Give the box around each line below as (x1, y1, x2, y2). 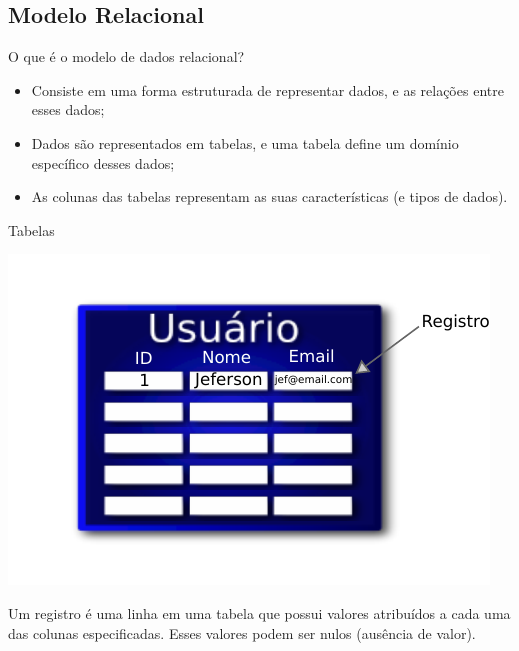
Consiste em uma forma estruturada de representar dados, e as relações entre (31, 79, 504, 100)
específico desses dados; (31, 152, 175, 173)
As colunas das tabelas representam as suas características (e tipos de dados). (31, 186, 508, 207)
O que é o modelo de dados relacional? (8, 46, 245, 67)
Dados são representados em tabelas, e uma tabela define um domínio (31, 132, 459, 153)
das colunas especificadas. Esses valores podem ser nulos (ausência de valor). (8, 622, 476, 643)
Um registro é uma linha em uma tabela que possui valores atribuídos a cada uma (8, 602, 511, 623)
